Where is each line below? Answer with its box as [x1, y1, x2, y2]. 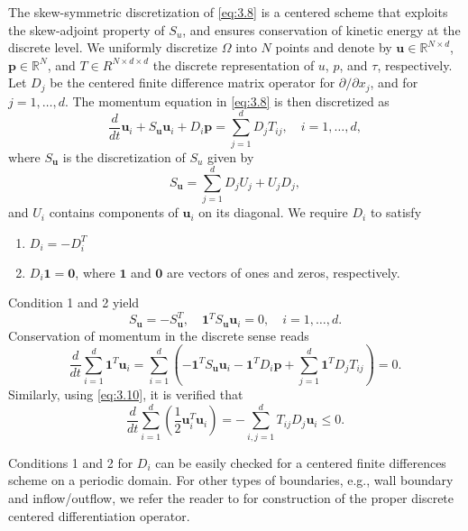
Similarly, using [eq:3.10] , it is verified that [8, 385, 243, 404]
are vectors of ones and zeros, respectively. [167, 262, 400, 281]
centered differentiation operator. [8, 506, 190, 525]
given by [207, 147, 254, 166]
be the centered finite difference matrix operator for [50, 73, 335, 92]
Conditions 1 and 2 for [8, 453, 133, 471]
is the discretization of [62, 147, 186, 166]
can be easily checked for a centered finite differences [155, 453, 446, 471]
